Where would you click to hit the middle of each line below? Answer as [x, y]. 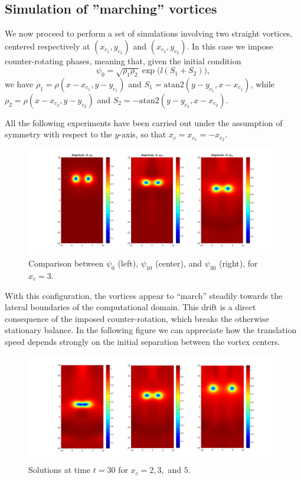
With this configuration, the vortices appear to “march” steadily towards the [144, 295]
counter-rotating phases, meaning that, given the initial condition [123, 60]
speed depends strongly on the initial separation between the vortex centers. [143, 341]
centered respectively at [48, 46]
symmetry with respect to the [58, 134]
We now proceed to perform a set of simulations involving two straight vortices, [149, 33]
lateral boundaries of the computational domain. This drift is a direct [130, 307]
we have [19, 83]
